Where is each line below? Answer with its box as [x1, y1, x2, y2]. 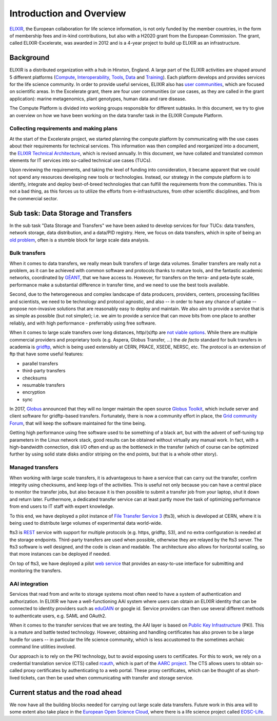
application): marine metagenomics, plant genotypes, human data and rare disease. [9, 96, 187, 102]
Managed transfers [9, 464, 58, 471]
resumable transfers [22, 382, 65, 388]
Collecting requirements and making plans [9, 125, 118, 132]
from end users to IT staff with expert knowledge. [9, 503, 114, 509]
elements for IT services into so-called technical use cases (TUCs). [9, 157, 152, 163]
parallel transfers [22, 360, 58, 367]
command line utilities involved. [9, 643, 76, 650]
